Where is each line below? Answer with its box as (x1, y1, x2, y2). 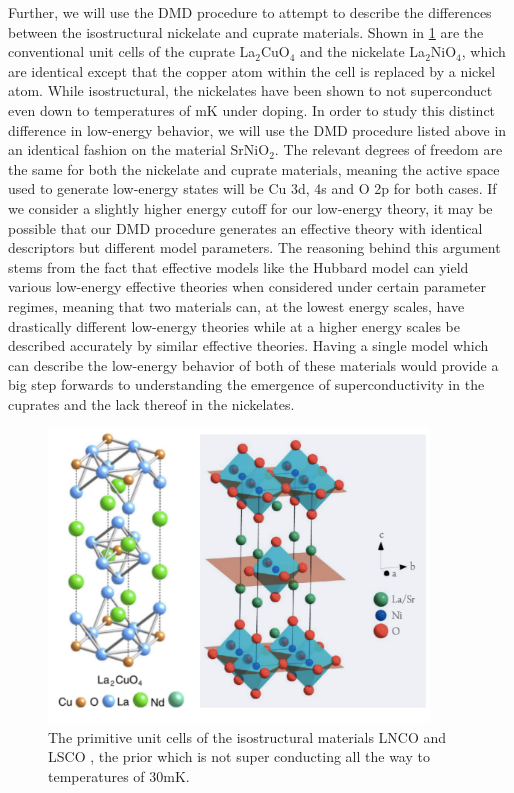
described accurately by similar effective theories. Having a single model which (8, 335, 489, 356)
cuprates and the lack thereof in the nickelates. (8, 393, 295, 414)
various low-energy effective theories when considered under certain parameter (8, 276, 487, 297)
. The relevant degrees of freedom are (274, 139, 503, 160)
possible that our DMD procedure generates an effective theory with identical (8, 217, 483, 238)
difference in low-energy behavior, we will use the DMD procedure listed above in (8, 119, 507, 140)
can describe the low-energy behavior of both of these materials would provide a (8, 354, 499, 375)
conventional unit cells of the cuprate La (8, 41, 256, 62)
